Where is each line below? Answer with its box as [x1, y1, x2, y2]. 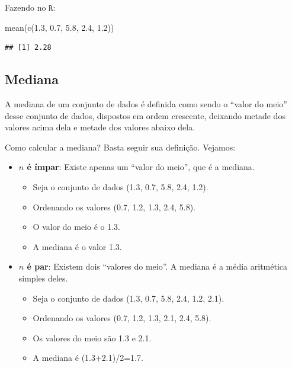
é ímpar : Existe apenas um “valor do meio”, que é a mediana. [27, 161, 255, 173]
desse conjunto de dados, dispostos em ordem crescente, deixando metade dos [5, 109, 285, 121]
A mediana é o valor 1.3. [33, 240, 122, 252]
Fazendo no [5, 1, 46, 13]
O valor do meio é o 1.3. [33, 220, 120, 233]
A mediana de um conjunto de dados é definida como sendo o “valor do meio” [5, 97, 287, 110]
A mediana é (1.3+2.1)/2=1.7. [33, 351, 143, 364]
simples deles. [18, 271, 68, 284]
